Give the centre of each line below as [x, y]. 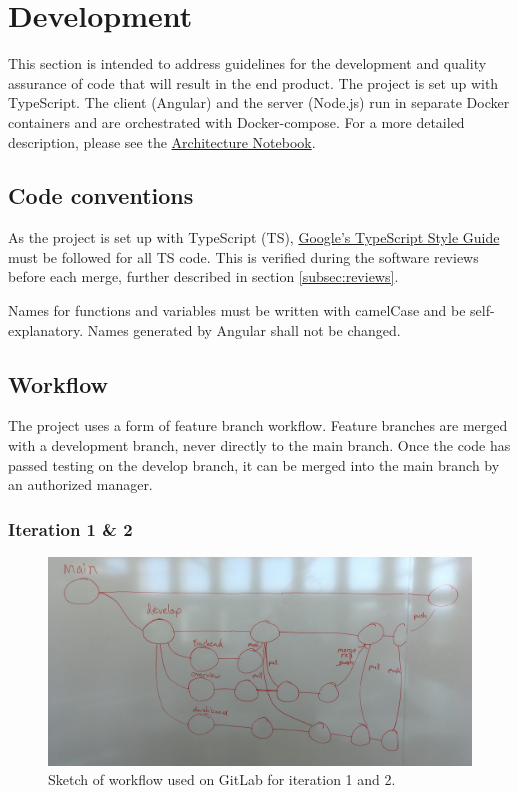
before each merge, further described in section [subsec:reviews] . [203, 276]
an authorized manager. [80, 484]
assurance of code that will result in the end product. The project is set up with [253, 82]
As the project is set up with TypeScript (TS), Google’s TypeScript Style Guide [254, 237]
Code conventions [101, 195]
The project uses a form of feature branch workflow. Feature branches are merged [258, 425]
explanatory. [46, 329]
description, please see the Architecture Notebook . [162, 141]
